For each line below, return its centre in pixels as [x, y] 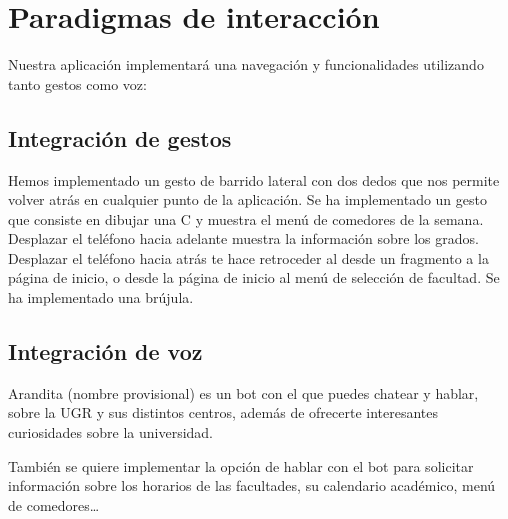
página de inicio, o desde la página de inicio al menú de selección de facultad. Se [254, 277]
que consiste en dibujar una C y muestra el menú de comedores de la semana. [246, 218]
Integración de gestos [120, 137]
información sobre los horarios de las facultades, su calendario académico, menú [252, 485]
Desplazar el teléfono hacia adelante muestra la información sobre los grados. [243, 238]
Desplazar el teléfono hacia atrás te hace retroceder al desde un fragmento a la [248, 257]
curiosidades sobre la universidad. [111, 432]
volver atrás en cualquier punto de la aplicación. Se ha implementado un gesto [247, 199]
